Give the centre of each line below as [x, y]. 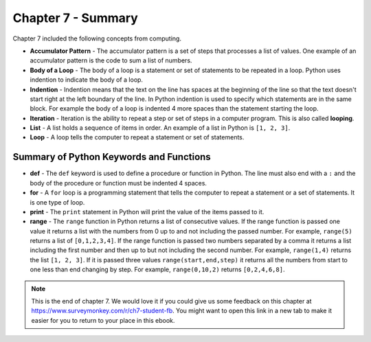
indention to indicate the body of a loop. [87, 80]
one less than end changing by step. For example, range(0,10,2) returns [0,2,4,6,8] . [157, 270]
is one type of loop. [57, 202]
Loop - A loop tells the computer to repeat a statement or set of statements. [137, 137]
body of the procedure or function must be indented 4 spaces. [119, 183]
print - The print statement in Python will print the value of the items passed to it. [147, 212]
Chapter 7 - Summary [76, 18]
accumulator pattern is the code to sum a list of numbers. [111, 60]
